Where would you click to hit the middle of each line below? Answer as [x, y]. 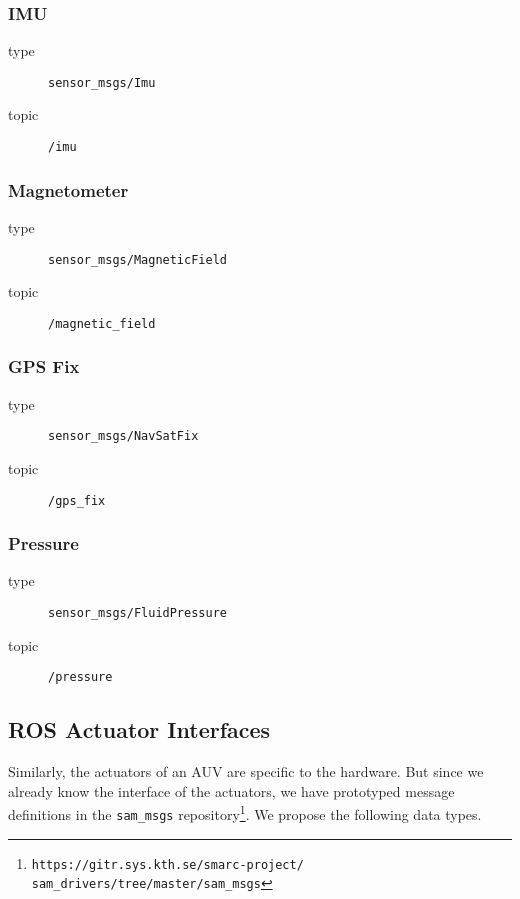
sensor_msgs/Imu [102, 82]
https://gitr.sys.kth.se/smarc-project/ [167, 864]
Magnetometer [68, 189]
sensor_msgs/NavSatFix [123, 436]
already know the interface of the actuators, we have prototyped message [231, 790]
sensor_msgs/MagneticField [137, 259]
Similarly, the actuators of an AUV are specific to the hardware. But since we [246, 771]
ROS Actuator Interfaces [139, 729]
